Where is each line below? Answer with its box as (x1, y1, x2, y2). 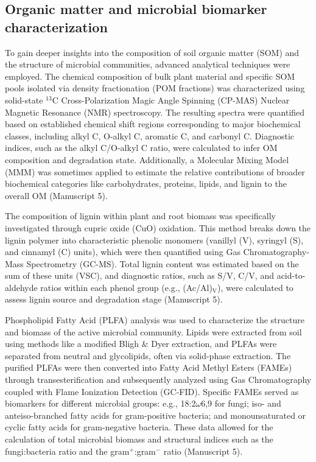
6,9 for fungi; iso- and (201, 397, 281, 410)
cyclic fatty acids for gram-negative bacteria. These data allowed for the (5, 421, 273, 433)
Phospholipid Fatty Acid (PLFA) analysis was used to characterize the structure (5, 313, 304, 326)
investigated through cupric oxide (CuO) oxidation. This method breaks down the (5, 221, 311, 234)
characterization (5, 17, 108, 36)
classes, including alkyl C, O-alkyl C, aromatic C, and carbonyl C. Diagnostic (5, 129, 295, 142)
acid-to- (276, 269, 306, 282)
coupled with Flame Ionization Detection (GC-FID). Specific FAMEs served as (5, 385, 299, 397)
